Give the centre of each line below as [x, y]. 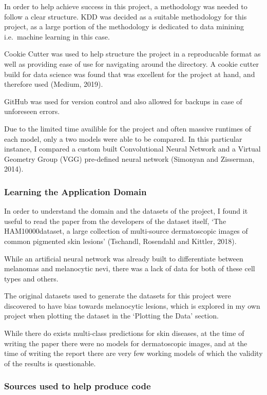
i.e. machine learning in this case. [57, 36]
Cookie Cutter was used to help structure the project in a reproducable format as [132, 54]
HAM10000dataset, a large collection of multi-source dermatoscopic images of [126, 231]
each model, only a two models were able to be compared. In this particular [123, 138]
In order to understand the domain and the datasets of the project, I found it [126, 211]
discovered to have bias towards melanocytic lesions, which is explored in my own [132, 305]
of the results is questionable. [50, 363]
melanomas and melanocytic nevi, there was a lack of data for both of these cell [130, 268]
